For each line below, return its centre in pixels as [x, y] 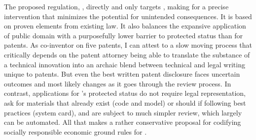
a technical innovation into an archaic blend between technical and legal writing [125, 64]
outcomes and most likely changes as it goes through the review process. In [118, 83]
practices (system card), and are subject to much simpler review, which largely [123, 112]
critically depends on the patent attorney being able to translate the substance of [127, 54]
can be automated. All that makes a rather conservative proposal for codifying [123, 122]
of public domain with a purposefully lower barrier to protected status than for [123, 35]
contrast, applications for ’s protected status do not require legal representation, [125, 93]
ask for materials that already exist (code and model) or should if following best [125, 102]
